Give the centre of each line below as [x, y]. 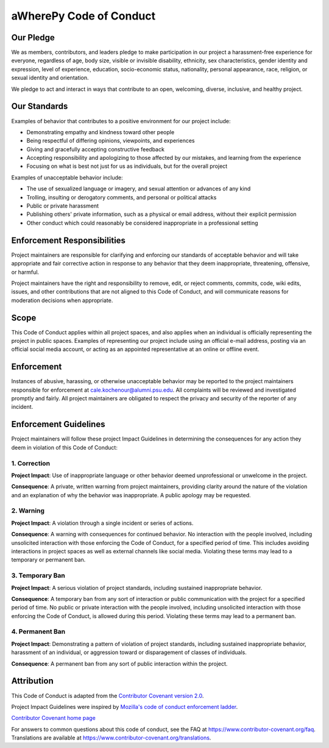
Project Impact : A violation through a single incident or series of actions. [102, 523]
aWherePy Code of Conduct [83, 16]
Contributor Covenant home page [53, 718]
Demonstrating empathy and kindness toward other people [101, 132]
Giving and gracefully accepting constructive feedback [95, 149]
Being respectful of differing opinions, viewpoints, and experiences [111, 141]
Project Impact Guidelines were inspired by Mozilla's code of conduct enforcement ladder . [125, 707]
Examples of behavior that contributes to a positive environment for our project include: [121, 121]
